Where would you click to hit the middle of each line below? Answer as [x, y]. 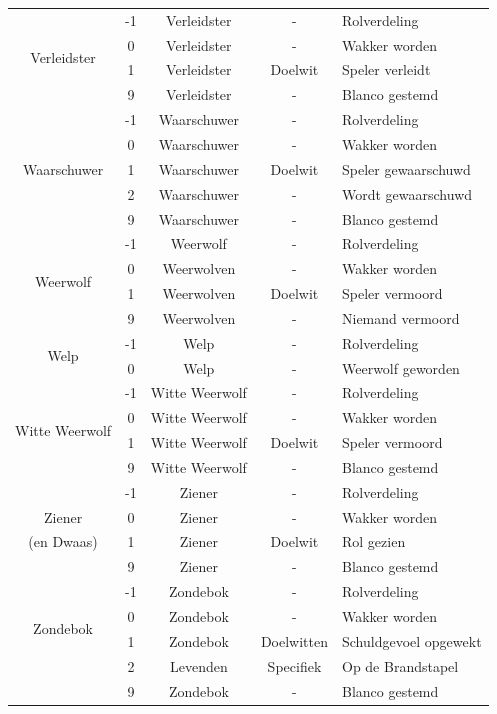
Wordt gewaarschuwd [407, 193]
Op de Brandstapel [400, 665]
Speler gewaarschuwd [406, 168]
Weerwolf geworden [400, 367]
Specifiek [294, 665]
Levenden [198, 665]
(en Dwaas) [63, 541]
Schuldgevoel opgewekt [411, 640]
